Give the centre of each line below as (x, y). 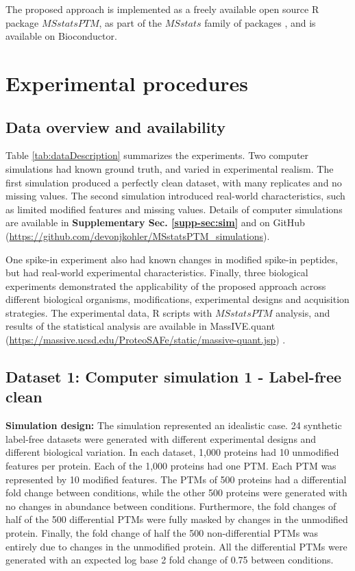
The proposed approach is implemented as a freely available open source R (162, 9)
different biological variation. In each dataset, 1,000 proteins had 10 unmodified (172, 452)
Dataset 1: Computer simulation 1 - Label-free (174, 377)
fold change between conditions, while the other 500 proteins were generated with (176, 493)
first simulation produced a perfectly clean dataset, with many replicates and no (174, 182)
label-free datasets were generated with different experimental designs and (161, 438)
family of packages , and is (260, 22)
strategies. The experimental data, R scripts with (109, 312)
